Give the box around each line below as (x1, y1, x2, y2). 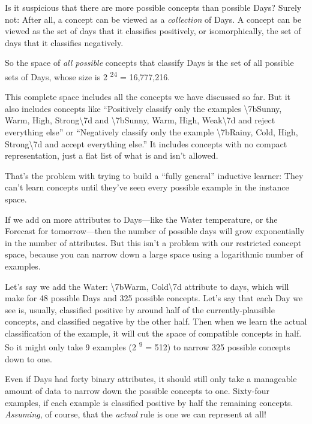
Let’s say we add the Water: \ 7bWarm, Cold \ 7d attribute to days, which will (5, 280, 289, 292)
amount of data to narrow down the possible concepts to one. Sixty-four (5, 384, 269, 396)
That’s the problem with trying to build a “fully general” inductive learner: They (5, 169, 304, 181)
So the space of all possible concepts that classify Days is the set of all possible (5, 56, 294, 69)
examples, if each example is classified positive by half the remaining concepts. (5, 396, 293, 408)
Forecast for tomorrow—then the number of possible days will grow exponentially (5, 225, 305, 237)
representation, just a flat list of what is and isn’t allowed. (5, 149, 218, 162)
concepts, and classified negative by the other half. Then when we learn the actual (5, 315, 307, 328)
